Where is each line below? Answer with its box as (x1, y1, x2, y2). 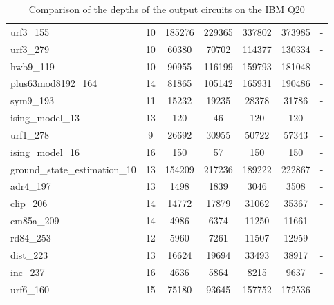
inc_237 (10, 264, 45, 279)
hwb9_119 (10, 59, 55, 73)
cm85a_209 (10, 213, 59, 228)
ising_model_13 (10, 110, 80, 125)
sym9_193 (10, 93, 55, 108)
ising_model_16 (10, 144, 80, 159)
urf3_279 (10, 41, 50, 56)
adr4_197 (10, 179, 51, 193)
